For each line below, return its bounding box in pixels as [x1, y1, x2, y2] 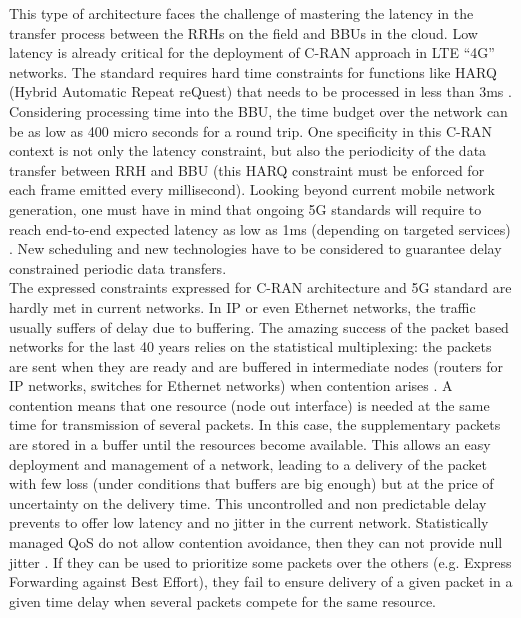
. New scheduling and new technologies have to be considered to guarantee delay [9, 238, 502, 259]
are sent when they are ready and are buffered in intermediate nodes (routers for [9, 355, 504, 376]
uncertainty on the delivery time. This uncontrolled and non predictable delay [9, 492, 487, 513]
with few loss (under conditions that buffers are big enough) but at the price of [9, 473, 494, 494]
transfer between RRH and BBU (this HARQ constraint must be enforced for [9, 159, 485, 180]
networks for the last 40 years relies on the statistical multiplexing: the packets [9, 336, 492, 357]
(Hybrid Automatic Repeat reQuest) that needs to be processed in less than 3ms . [9, 81, 512, 102]
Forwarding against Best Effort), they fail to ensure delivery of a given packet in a [9, 571, 513, 592]
